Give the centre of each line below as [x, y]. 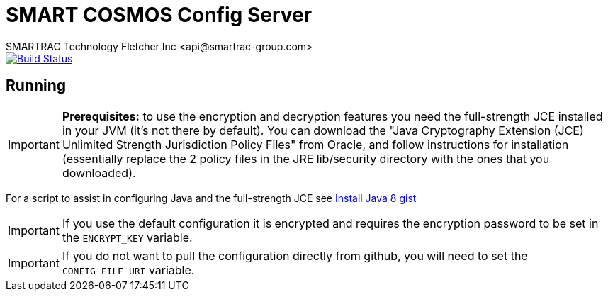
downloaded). [99, 173]
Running [36, 86]
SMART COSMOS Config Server [159, 15]
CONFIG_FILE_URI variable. [128, 270]
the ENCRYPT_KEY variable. [127, 237]
